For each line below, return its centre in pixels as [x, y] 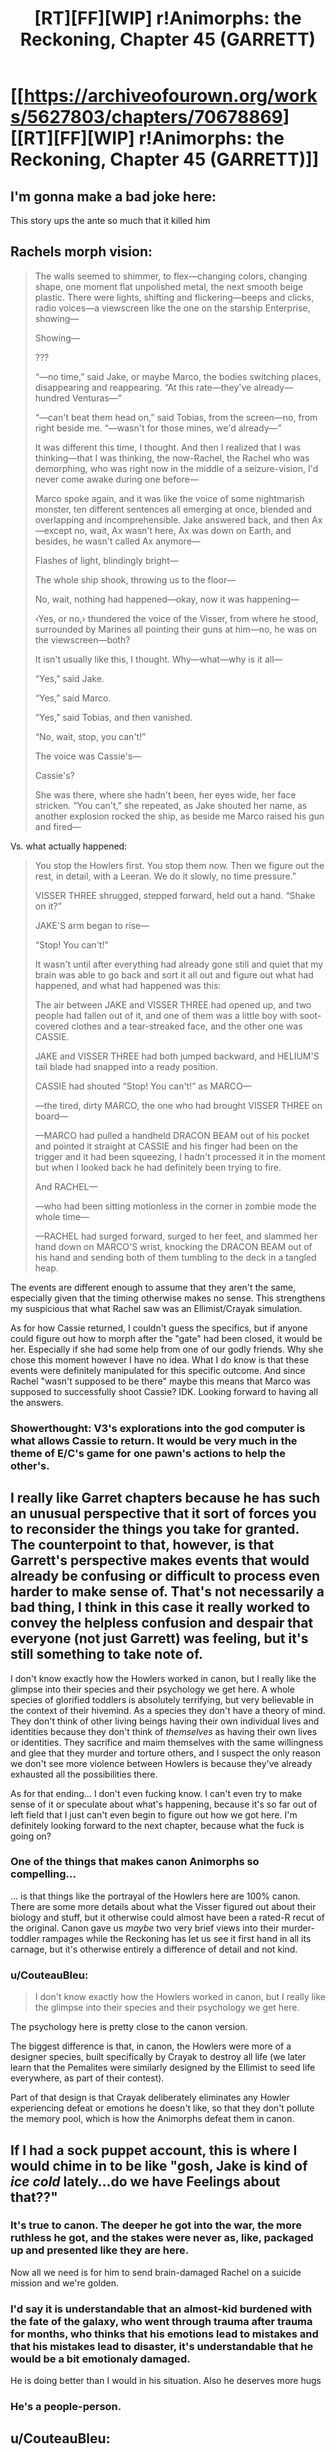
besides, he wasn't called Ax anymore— [117, 541]
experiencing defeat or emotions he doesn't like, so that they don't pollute [162, 2108]
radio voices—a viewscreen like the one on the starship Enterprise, [172, 308]
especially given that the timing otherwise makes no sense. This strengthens [168, 1298]
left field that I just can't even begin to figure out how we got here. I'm [154, 1814]
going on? [31, 1836]
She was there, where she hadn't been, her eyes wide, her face [165, 794]
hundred [52, 398]
